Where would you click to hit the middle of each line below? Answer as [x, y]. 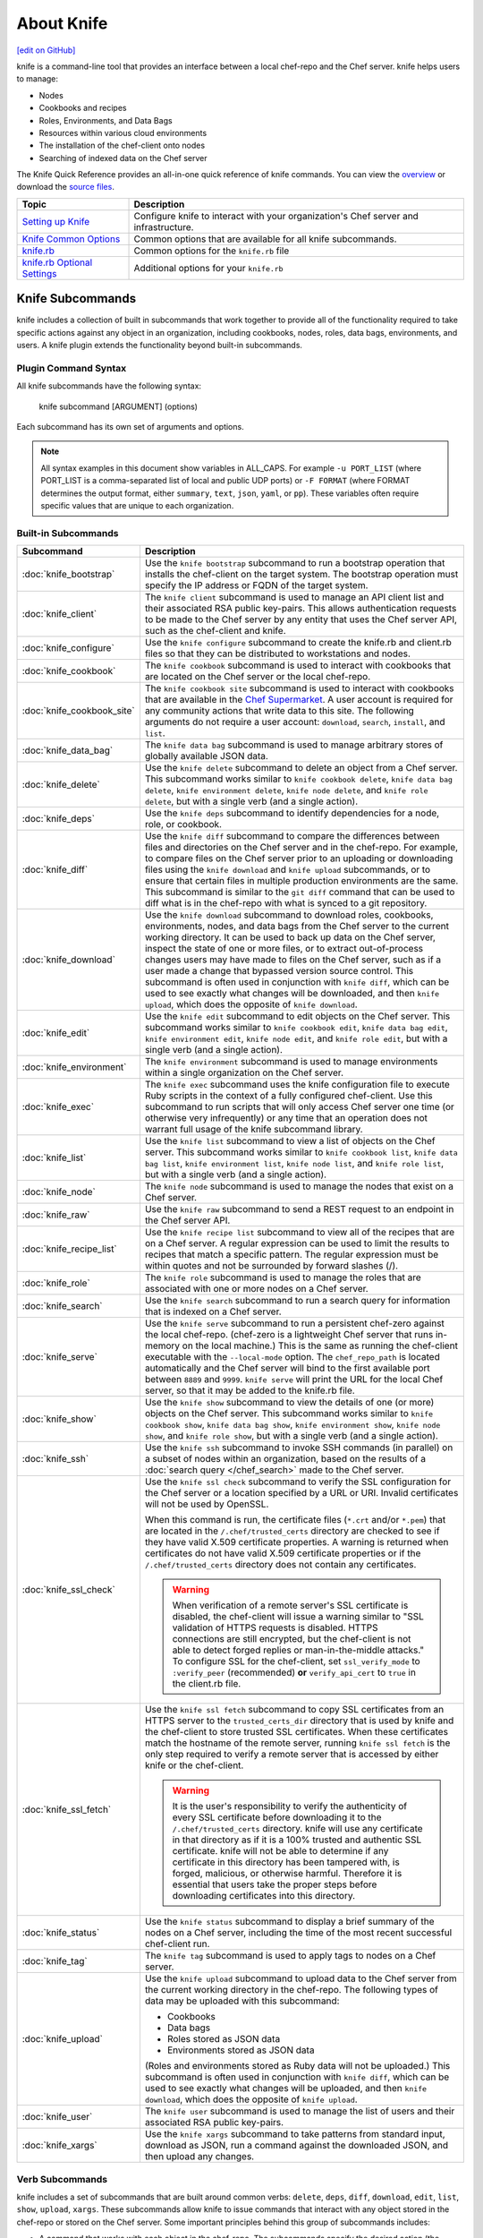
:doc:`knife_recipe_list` [70, 1249]
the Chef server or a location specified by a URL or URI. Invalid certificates [301, 1493]
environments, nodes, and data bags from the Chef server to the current [297, 927]
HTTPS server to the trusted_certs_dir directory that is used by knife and [299, 1721]
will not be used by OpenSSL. [207, 1504]
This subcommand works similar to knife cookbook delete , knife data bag [299, 779]
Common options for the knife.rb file [212, 251]
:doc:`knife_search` [62, 1306]
